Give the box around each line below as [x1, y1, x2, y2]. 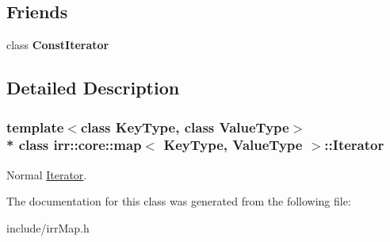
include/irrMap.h [6, 219, 90, 236]
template [6, 117, 64, 136]
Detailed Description [6, 75, 180, 100]
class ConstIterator [6, 36, 109, 53]
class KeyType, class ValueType [80, 117, 289, 136]
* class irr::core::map [6, 135, 142, 155]
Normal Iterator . [6, 166, 87, 182]
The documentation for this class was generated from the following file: [6, 193, 351, 209]
